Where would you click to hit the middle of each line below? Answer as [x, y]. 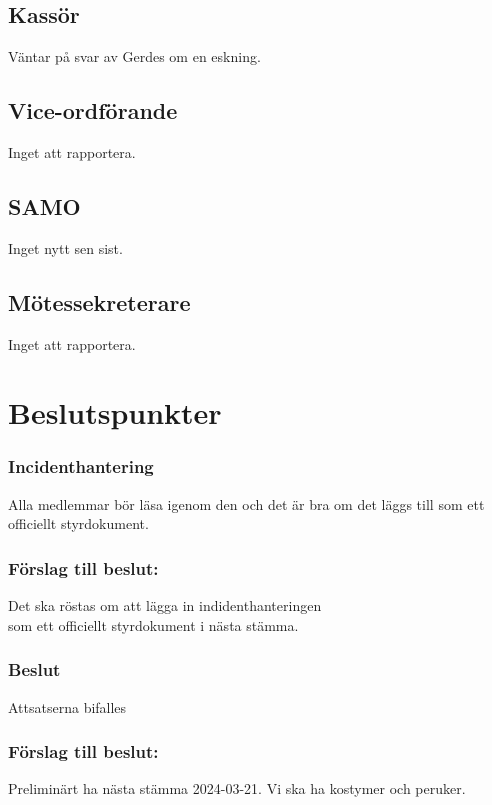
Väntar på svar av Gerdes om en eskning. [134, 56]
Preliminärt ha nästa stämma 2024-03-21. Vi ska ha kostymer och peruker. [237, 788]
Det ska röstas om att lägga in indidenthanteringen [165, 605]
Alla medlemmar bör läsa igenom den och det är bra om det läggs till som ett [246, 503]
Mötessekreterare [99, 301]
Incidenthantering [81, 466]
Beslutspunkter [115, 412]
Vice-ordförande [93, 110]
